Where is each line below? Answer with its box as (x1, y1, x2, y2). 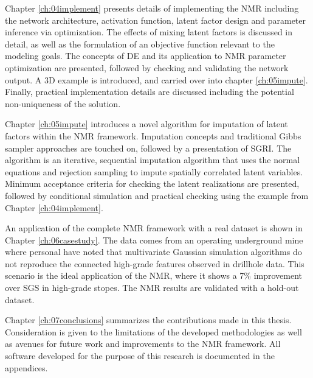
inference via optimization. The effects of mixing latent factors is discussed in (5, 26, 293, 38)
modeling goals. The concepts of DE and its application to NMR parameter (5, 49, 286, 62)
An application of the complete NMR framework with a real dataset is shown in (5, 222, 303, 234)
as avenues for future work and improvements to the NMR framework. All (5, 337, 281, 350)
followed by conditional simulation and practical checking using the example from (5, 189, 309, 201)
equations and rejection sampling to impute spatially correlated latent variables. (5, 165, 303, 178)
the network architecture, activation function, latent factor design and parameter (5, 13, 306, 26)
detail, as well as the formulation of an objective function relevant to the (5, 37, 275, 50)
